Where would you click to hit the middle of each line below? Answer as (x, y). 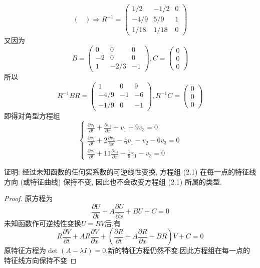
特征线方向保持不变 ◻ (40, 260)
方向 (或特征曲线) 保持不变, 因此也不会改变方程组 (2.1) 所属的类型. (113, 181)
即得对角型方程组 (32, 115)
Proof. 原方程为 (29, 198)
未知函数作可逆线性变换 (43, 223)
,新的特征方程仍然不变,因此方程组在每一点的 (178, 250)
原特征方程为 (25, 250)
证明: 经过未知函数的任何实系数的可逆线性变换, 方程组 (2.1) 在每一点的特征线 (130, 171)
